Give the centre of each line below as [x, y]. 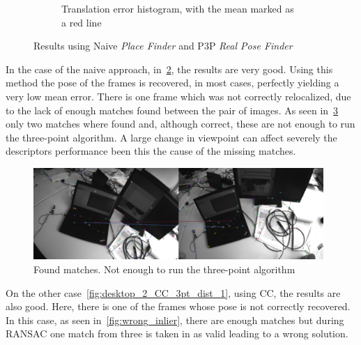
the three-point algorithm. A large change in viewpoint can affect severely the [171, 137]
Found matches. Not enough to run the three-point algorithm [164, 269]
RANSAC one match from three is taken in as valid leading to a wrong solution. [177, 333]
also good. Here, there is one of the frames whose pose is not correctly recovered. [178, 306]
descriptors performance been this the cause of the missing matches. [151, 151]
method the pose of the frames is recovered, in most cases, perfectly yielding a [172, 83]
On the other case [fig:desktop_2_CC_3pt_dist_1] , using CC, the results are [173, 292]
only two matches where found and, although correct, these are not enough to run [180, 124]
